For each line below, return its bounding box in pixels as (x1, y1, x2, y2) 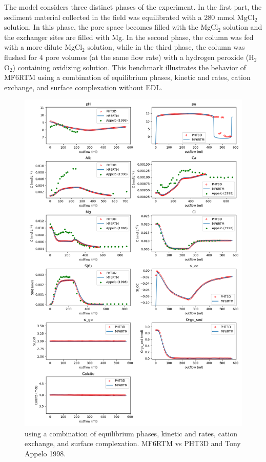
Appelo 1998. (25, 448, 66, 458)
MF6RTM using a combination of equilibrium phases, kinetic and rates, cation (4, 72, 251, 83)
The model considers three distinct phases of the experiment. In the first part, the (4, 2, 262, 12)
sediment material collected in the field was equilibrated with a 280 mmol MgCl (4, 11, 255, 22)
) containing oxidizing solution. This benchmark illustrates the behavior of (12, 62, 247, 72)
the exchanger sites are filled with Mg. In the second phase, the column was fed (4, 31, 254, 42)
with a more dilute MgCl (4, 42, 83, 52)
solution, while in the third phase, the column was (87, 42, 245, 52)
